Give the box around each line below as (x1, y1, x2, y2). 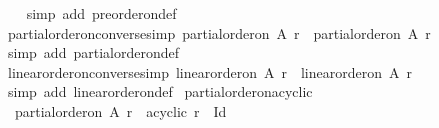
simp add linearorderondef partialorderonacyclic (7, 81, 313, 102)
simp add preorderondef (26, 3, 177, 23)
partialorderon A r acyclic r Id (14, 100, 227, 121)
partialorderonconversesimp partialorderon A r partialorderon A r (7, 22, 431, 43)
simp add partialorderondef (7, 42, 179, 63)
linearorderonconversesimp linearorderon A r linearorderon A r (7, 61, 412, 82)
